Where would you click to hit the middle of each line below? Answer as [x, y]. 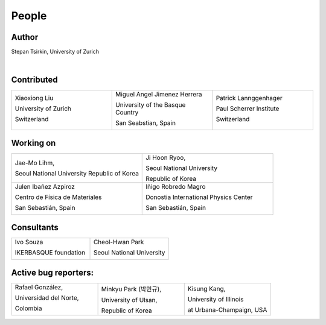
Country [127, 113]
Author [25, 37]
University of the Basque [151, 105]
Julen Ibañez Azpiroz [45, 186]
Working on [34, 143]
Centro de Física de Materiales [58, 197]
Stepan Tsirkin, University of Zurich [55, 52]
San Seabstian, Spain [146, 123]
